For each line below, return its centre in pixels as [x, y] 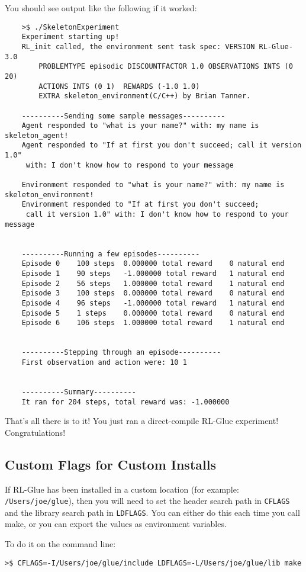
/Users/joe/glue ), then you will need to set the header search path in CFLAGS [147, 501]
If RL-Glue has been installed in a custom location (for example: [122, 489]
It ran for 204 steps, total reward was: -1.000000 [125, 402]
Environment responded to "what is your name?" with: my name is [153, 185]
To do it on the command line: [60, 544]
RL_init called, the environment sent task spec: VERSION [138, 46]
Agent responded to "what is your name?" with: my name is [140, 126]
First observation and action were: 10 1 [104, 362]
